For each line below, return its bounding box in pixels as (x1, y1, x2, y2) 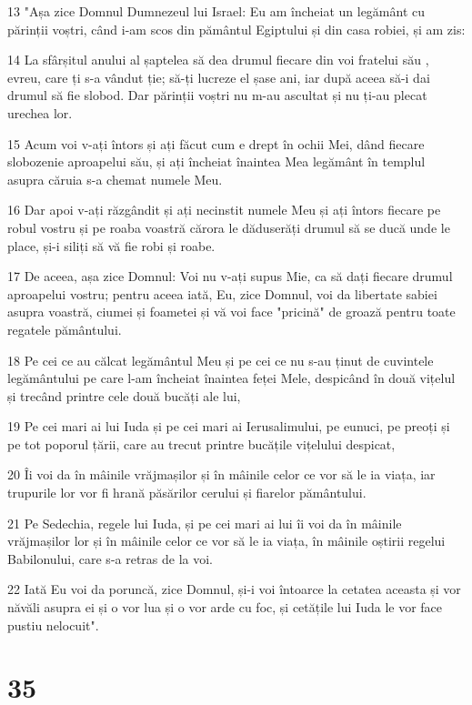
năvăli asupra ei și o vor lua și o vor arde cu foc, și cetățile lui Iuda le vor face (7, 598, 443, 617)
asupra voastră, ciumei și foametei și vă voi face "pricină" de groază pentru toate (7, 302, 456, 321)
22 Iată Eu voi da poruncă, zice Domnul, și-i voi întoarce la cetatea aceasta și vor (7, 579, 461, 599)
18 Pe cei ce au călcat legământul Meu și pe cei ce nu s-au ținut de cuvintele (7, 350, 434, 369)
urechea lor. (7, 103, 73, 122)
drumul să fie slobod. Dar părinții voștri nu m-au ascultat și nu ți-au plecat (7, 86, 427, 105)
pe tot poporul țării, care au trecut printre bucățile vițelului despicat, (7, 434, 396, 453)
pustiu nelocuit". (7, 615, 99, 634)
